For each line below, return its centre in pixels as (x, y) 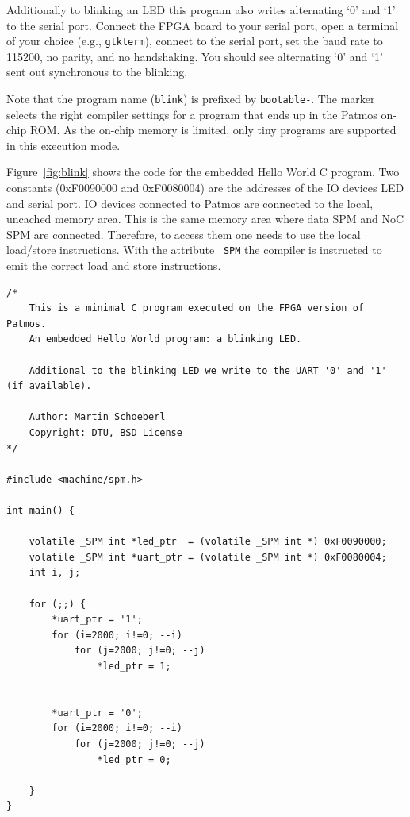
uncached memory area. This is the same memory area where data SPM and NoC (205, 219)
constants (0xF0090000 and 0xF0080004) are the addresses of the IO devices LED (205, 188)
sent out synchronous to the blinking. (97, 72)
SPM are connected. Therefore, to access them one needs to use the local (184, 234)
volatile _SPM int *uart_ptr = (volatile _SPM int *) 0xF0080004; (208, 557)
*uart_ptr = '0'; (97, 713)
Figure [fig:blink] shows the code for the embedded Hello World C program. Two (203, 172)
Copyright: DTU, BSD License (105, 433)
